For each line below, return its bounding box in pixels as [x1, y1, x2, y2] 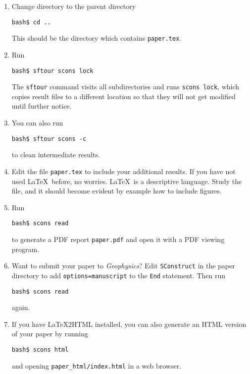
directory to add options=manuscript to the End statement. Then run [11, 270, 226, 280]
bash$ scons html [11, 346, 69, 353]
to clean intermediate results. [11, 149, 100, 160]
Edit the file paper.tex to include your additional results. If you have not [11, 166, 236, 176]
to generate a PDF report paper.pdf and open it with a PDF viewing [11, 234, 225, 244]
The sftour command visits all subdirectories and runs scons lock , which [11, 81, 240, 92]
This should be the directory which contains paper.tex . [11, 33, 182, 43]
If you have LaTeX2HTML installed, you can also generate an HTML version [11, 318, 247, 329]
